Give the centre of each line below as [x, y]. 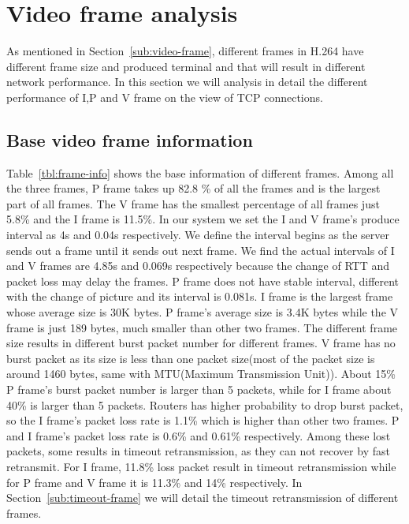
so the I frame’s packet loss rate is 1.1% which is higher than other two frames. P [203, 420]
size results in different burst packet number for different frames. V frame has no [201, 343]
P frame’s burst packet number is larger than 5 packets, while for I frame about [199, 389]
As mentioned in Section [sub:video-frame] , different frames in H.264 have [185, 51]
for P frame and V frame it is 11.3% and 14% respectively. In [154, 482]
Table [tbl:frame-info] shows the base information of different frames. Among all [200, 172]
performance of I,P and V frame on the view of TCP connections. [165, 97]
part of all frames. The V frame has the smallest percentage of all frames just [193, 203]
